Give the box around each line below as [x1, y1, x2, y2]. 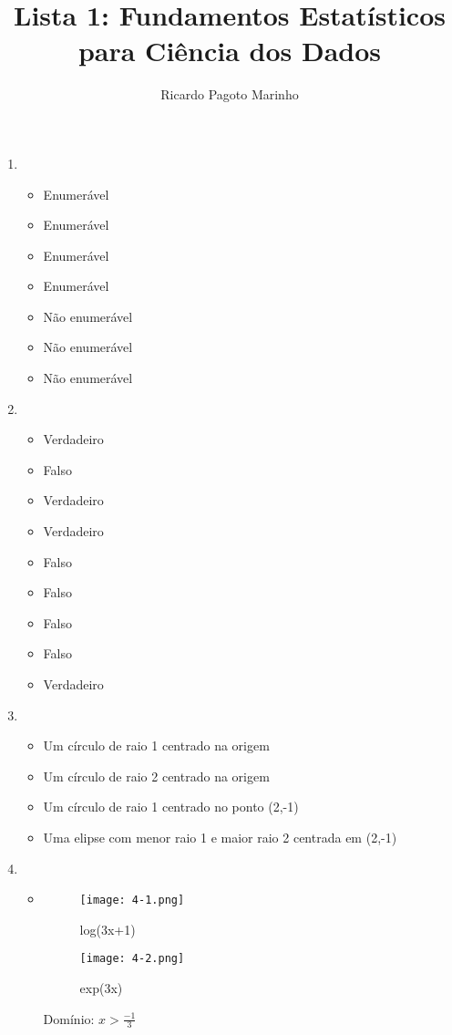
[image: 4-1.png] [79, 894, 185, 907]
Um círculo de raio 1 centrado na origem [43, 736, 270, 755]
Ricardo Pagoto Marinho [160, 85, 299, 104]
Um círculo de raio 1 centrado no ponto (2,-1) [43, 797, 299, 816]
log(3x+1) [79, 919, 136, 938]
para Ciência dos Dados [77, 32, 382, 69]
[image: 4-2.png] [79, 952, 185, 966]
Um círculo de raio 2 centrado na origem [43, 766, 270, 785]
